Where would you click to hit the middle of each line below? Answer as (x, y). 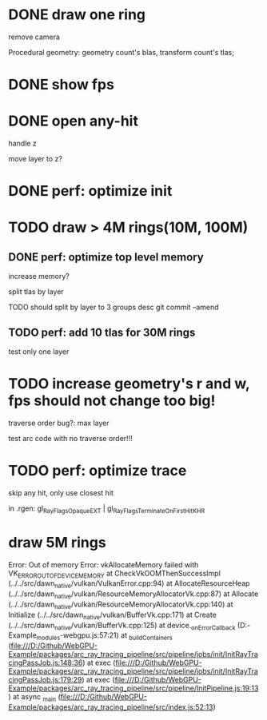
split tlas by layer (36, 292)
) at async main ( (35, 698)
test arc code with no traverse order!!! (71, 438)
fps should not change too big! (112, 401)
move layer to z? (35, 159)
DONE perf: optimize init (90, 191)
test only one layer (39, 352)
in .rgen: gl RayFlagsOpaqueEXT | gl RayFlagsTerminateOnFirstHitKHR (107, 509)
